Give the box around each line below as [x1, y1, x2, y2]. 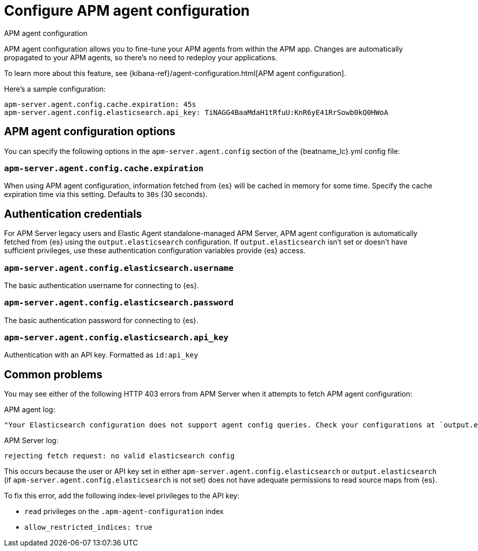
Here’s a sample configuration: [4, 84, 106, 93]
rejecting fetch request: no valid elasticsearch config [4, 452, 235, 460]
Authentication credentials [4, 207, 142, 220]
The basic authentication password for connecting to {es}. [4, 316, 198, 325]
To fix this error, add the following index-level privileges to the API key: [4, 491, 240, 500]
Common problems [4, 368, 103, 381]
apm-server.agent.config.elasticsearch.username [4, 263, 234, 273]
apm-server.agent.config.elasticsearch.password [4, 298, 234, 308]
